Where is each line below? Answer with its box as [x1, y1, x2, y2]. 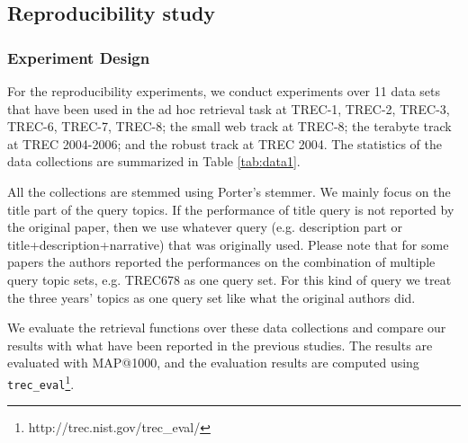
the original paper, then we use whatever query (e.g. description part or [7, 217, 403, 236]
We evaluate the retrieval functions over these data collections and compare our [7, 318, 446, 337]
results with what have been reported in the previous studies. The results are [7, 335, 433, 354]
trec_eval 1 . [7, 371, 75, 393]
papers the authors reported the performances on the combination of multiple [7, 253, 436, 271]
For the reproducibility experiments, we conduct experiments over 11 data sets [7, 82, 440, 100]
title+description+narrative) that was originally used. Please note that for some [7, 235, 449, 253]
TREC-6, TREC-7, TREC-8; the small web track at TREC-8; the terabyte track [7, 117, 452, 136]
